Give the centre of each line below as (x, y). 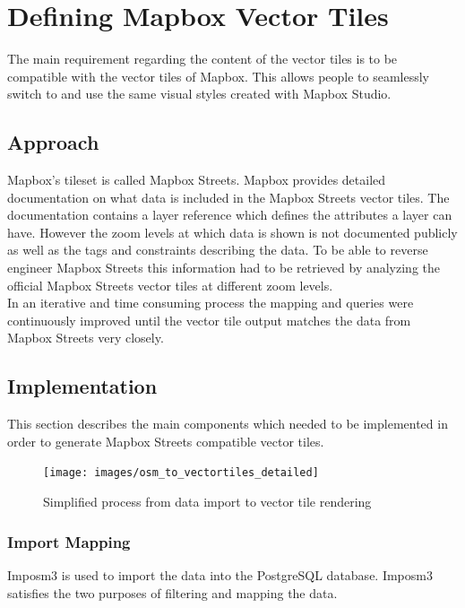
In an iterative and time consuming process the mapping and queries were (211, 303)
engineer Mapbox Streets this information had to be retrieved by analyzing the (224, 268)
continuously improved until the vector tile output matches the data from (209, 320)
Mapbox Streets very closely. (86, 338)
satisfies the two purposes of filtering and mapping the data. (172, 592)
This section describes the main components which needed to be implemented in (228, 424)
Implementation (82, 386)
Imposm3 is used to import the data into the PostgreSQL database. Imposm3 (220, 574)
